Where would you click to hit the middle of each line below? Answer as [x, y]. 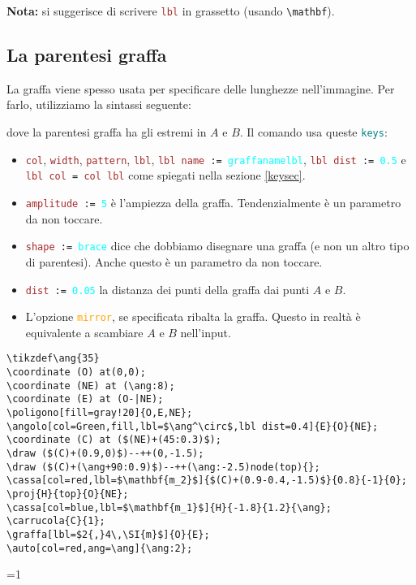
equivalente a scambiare [84, 332]
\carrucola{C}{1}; [56, 521]
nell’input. [206, 332]
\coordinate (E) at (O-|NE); [85, 399]
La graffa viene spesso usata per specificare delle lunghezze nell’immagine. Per [201, 88]
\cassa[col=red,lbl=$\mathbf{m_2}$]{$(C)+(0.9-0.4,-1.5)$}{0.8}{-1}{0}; [207, 481]
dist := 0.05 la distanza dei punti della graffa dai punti [167, 289]
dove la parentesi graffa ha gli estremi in [107, 132]
